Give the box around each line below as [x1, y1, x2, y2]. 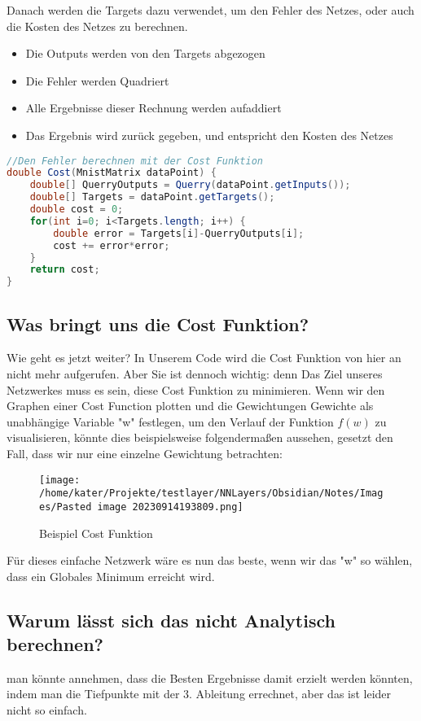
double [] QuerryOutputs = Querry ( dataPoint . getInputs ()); [29, 179, 351, 191]
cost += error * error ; [53, 239, 170, 251]
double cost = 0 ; [29, 203, 124, 216]
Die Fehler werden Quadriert [25, 72, 169, 89]
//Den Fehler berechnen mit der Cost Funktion [7, 155, 263, 167]
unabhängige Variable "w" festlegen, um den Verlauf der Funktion [7, 413, 334, 430]
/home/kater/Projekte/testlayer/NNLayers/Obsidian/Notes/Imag [39, 487, 384, 500]
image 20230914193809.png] [97, 500, 243, 513]
